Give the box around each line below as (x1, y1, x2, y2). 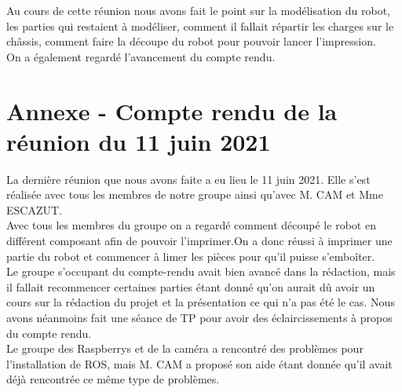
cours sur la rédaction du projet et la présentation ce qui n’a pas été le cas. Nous (6, 294, 395, 310)
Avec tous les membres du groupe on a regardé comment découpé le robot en (6, 217, 376, 233)
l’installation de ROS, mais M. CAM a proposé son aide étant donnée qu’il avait (6, 355, 393, 372)
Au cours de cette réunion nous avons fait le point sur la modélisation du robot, (6, 2, 391, 18)
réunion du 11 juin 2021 (6, 125, 271, 157)
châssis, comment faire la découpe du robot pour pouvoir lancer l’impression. (6, 33, 376, 49)
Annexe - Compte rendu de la (6, 94, 338, 126)
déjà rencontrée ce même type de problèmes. (6, 371, 220, 387)
